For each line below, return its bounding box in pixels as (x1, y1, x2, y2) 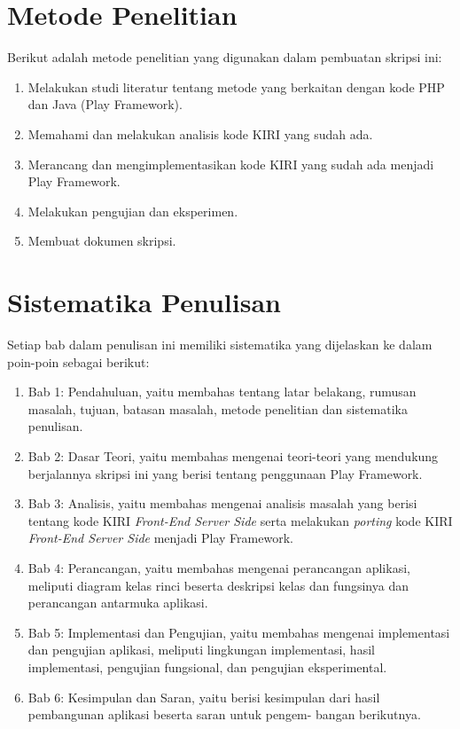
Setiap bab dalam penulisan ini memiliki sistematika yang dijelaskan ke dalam (7, 335, 433, 353)
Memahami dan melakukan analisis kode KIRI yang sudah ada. (27, 124, 373, 143)
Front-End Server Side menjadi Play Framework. (27, 529, 293, 547)
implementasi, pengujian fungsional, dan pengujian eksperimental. (27, 657, 387, 676)
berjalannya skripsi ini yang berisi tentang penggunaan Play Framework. (27, 464, 423, 482)
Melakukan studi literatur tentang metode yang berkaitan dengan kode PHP (27, 77, 445, 96)
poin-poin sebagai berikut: (7, 352, 150, 371)
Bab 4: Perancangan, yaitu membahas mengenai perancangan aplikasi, (27, 558, 410, 576)
